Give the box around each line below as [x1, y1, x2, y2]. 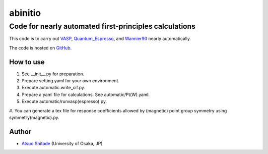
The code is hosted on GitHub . [9, 45, 72, 51]
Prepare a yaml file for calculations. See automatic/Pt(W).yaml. [21, 92, 150, 98]
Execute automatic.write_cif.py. [21, 85, 85, 91]
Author [9, 127, 32, 136]
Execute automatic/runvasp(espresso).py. [21, 99, 107, 104]
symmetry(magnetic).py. [9, 114, 60, 121]
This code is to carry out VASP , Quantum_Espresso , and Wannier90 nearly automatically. [9, 36, 191, 42]
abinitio [9, 7, 41, 18]
